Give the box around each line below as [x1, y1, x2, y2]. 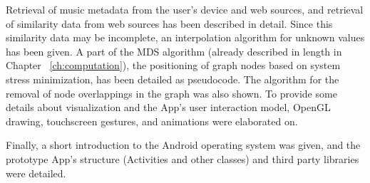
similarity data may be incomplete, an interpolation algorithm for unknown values [6, 30, 365, 45]
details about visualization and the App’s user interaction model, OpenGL [6, 100, 331, 115]
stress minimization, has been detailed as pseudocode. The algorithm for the [6, 71, 339, 86]
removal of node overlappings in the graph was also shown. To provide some [6, 85, 337, 100]
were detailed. [6, 165, 66, 180]
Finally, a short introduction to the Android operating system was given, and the [6, 137, 361, 152]
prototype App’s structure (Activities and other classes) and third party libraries [6, 151, 359, 166]
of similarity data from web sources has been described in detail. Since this [6, 16, 333, 31]
